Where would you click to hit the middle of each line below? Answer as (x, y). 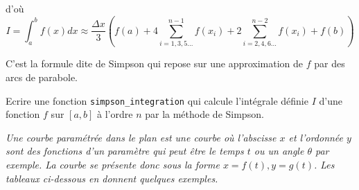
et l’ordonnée (316, 137)
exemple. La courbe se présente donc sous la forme (113, 164)
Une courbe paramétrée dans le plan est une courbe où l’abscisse (141, 137)
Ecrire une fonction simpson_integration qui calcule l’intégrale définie (157, 100)
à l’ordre (115, 114)
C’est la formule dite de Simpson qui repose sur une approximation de (155, 63)
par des (330, 63)
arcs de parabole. (42, 77)
